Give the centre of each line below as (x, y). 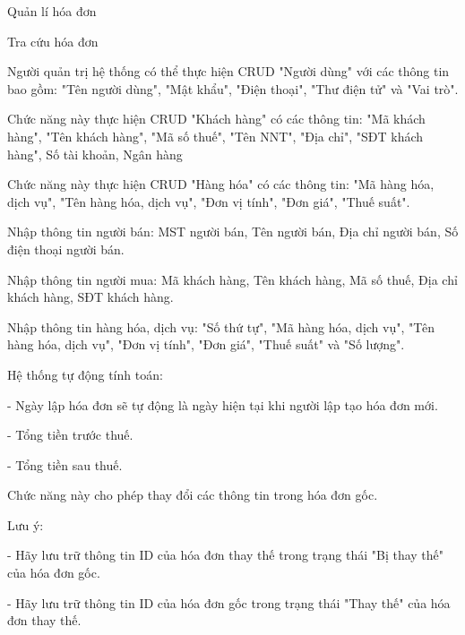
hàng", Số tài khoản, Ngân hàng (95, 154)
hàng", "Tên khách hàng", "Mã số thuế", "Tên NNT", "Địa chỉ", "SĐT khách (215, 136)
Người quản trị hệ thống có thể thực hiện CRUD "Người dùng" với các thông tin (228, 71)
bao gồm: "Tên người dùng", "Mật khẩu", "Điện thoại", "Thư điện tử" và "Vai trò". (233, 88)
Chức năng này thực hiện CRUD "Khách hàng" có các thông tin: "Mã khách (216, 119)
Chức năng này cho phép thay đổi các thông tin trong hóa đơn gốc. (193, 495)
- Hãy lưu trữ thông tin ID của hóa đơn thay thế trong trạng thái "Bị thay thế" (226, 555)
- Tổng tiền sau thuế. (65, 464)
